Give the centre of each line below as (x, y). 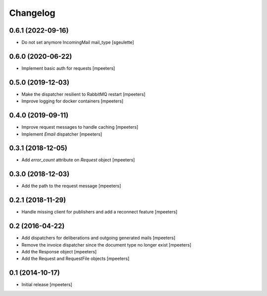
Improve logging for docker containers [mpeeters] (72, 101)
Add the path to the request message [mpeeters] (71, 186)
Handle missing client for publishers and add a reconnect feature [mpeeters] (99, 212)
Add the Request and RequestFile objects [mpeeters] (75, 259)
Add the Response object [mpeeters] (59, 251)
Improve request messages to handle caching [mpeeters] (80, 127)
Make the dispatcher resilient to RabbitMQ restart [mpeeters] (84, 94)
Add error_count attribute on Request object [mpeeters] (78, 160)
